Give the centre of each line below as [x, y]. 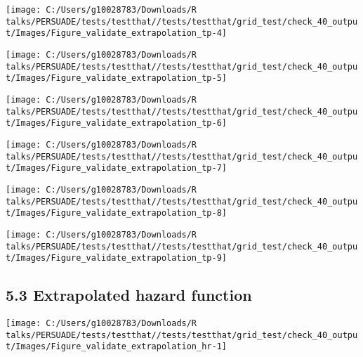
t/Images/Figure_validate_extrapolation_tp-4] [116, 33]
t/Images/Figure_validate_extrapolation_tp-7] [116, 168]
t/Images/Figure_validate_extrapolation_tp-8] [116, 213]
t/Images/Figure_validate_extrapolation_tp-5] [116, 78]
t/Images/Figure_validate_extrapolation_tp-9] [116, 258]
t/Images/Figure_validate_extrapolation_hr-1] [116, 347]
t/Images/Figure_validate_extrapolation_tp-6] [116, 123]
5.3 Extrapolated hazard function [129, 295]
